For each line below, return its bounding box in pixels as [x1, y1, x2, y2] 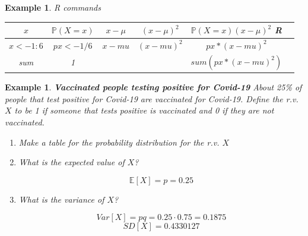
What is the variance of [18, 193, 104, 205]
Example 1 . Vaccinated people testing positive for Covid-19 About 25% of [5, 81, 302, 93]
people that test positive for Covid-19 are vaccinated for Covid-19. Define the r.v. [5, 92, 299, 105]
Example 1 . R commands [5, 1, 101, 13]
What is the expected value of [18, 156, 125, 168]
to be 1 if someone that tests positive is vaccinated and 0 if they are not [14, 104, 274, 117]
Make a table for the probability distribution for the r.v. [18, 136, 220, 148]
